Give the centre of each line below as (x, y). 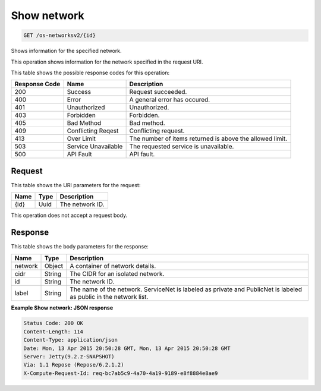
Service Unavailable (95, 147)
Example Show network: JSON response (62, 308)
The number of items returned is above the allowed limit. (208, 138)
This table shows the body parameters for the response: (80, 247)
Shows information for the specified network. (66, 51)
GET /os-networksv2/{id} (60, 35)
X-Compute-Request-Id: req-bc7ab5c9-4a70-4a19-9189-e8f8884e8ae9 (121, 373)
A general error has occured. (170, 100)
